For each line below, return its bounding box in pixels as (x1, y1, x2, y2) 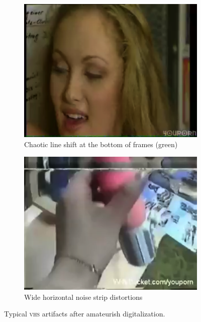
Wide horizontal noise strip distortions (24, 291, 143, 302)
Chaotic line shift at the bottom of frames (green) (24, 139, 178, 150)
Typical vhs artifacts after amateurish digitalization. (4, 308, 165, 319)
